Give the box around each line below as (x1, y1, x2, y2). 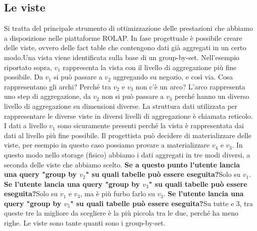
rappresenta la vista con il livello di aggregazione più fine (63, 62, 237, 72)
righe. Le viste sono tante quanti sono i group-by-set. (4, 218, 166, 228)
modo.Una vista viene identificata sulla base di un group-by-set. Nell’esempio (4, 52, 240, 62)
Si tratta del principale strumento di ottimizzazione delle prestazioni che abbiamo (4, 23, 253, 33)
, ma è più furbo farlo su (80, 188, 155, 199)
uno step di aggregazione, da (4, 91, 91, 101)
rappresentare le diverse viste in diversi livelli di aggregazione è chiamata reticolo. (4, 110, 253, 121)
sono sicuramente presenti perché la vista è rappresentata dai (57, 120, 244, 131)
